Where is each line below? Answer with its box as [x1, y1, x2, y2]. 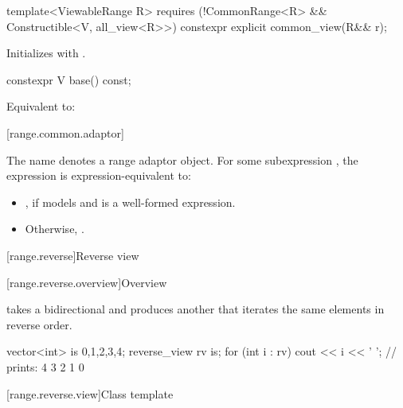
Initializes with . [6, 45, 86, 61]
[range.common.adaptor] [6, 124, 124, 141]
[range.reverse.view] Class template [6, 385, 174, 402]
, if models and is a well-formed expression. [25, 193, 236, 210]
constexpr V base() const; [6, 71, 131, 87]
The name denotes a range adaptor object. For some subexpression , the [6, 151, 358, 168]
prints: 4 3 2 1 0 [6, 358, 84, 375]
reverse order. [6, 316, 72, 332]
